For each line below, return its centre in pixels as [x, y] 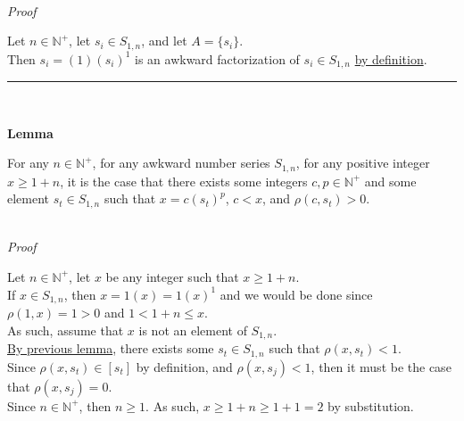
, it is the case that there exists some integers [184, 181]
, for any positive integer [363, 163]
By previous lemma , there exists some [111, 348]
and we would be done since [296, 294]
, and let [164, 41]
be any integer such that [172, 276]
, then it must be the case [381, 366]
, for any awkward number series [181, 163]
